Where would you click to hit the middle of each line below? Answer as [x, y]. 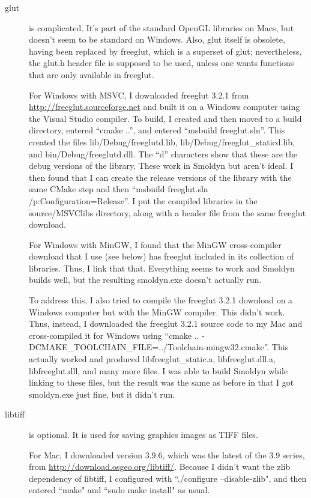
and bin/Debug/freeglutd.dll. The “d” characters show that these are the [163, 153]
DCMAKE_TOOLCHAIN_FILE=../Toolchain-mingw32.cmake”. [149, 347]
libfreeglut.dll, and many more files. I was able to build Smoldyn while [159, 370]
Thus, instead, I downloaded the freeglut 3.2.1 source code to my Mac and [166, 323]
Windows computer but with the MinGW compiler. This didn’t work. [157, 311]
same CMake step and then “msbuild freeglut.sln [119, 189]
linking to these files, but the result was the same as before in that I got [162, 382]
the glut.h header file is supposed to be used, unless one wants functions [162, 63]
